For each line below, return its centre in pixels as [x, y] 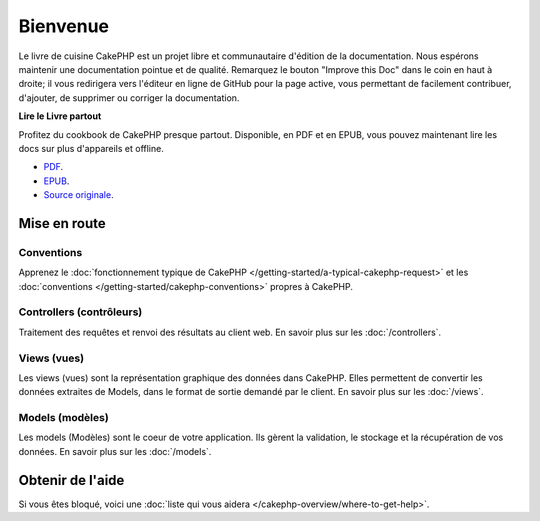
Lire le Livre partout [60, 116]
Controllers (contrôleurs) [80, 312]
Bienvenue [64, 26]
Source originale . [78, 195]
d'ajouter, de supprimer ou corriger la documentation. [129, 97]
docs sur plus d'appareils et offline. [91, 148]
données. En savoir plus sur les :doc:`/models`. [115, 451]
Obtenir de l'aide [71, 480]
